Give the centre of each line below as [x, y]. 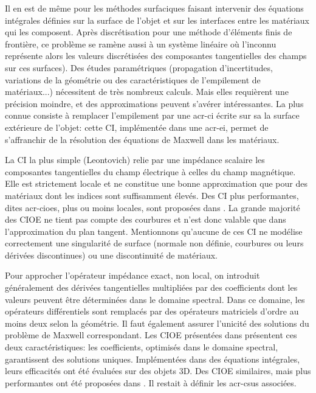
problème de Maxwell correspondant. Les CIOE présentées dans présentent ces [151, 335]
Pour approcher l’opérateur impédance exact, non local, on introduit [132, 275]
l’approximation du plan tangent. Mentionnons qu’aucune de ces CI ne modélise [154, 231]
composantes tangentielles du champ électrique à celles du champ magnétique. [150, 171]
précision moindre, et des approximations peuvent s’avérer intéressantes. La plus [154, 103]
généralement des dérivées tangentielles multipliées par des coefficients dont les [151, 287]
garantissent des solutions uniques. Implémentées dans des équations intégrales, [153, 359]
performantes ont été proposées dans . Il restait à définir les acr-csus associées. [151, 382]
